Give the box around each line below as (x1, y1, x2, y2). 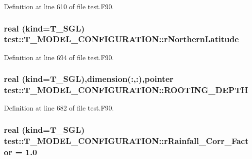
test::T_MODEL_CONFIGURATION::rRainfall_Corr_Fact (4, 134, 249, 146)
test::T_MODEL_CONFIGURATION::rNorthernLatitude (4, 33, 239, 45)
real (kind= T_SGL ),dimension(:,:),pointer (4, 73, 174, 85)
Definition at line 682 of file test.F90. (4, 103, 114, 113)
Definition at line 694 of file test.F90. (4, 52, 114, 62)
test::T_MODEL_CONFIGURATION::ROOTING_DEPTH (4, 84, 248, 96)
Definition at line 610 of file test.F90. (4, 1, 114, 11)
